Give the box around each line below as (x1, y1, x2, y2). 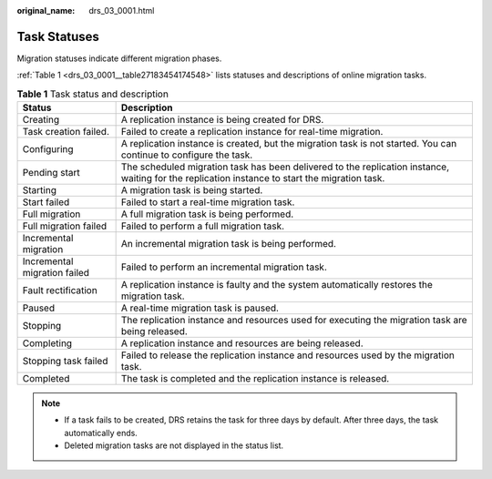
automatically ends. (64, 427, 138, 438)
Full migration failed (22, 219, 108, 232)
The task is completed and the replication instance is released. (120, 372, 390, 385)
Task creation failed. (22, 126, 109, 138)
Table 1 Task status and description (16, 87, 169, 100)
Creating (22, 114, 60, 127)
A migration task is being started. (120, 184, 263, 197)
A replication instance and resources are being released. (120, 337, 364, 350)
